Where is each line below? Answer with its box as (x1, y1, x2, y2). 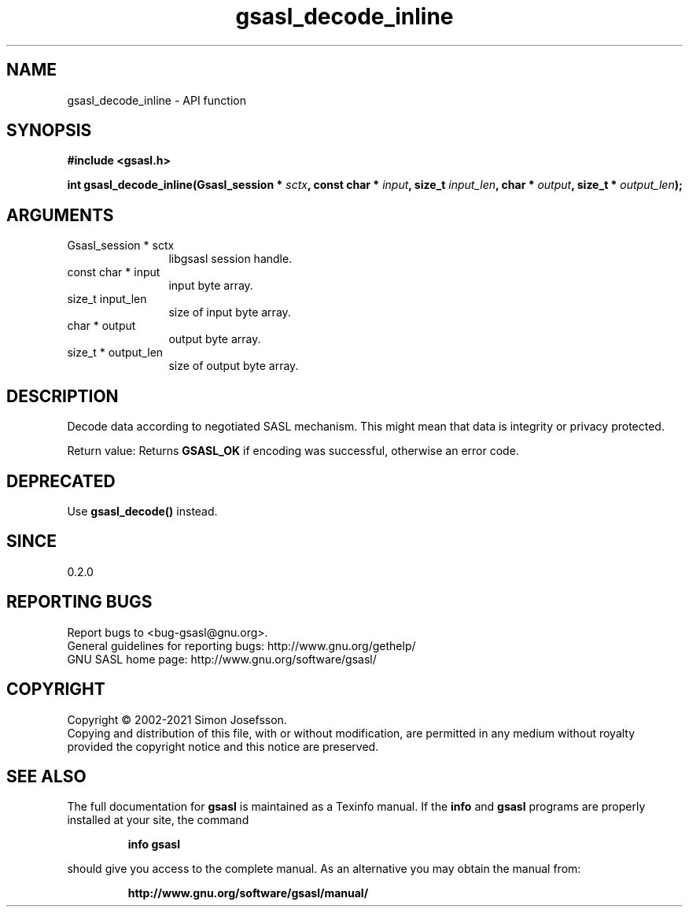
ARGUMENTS (6, 205, 114, 225)
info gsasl (127, 837, 180, 852)
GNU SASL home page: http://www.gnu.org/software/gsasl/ (67, 652, 377, 666)
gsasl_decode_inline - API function (67, 93, 246, 107)
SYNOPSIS (6, 120, 92, 141)
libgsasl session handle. (168, 252, 293, 266)
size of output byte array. (168, 359, 299, 373)
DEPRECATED (6, 471, 116, 491)
